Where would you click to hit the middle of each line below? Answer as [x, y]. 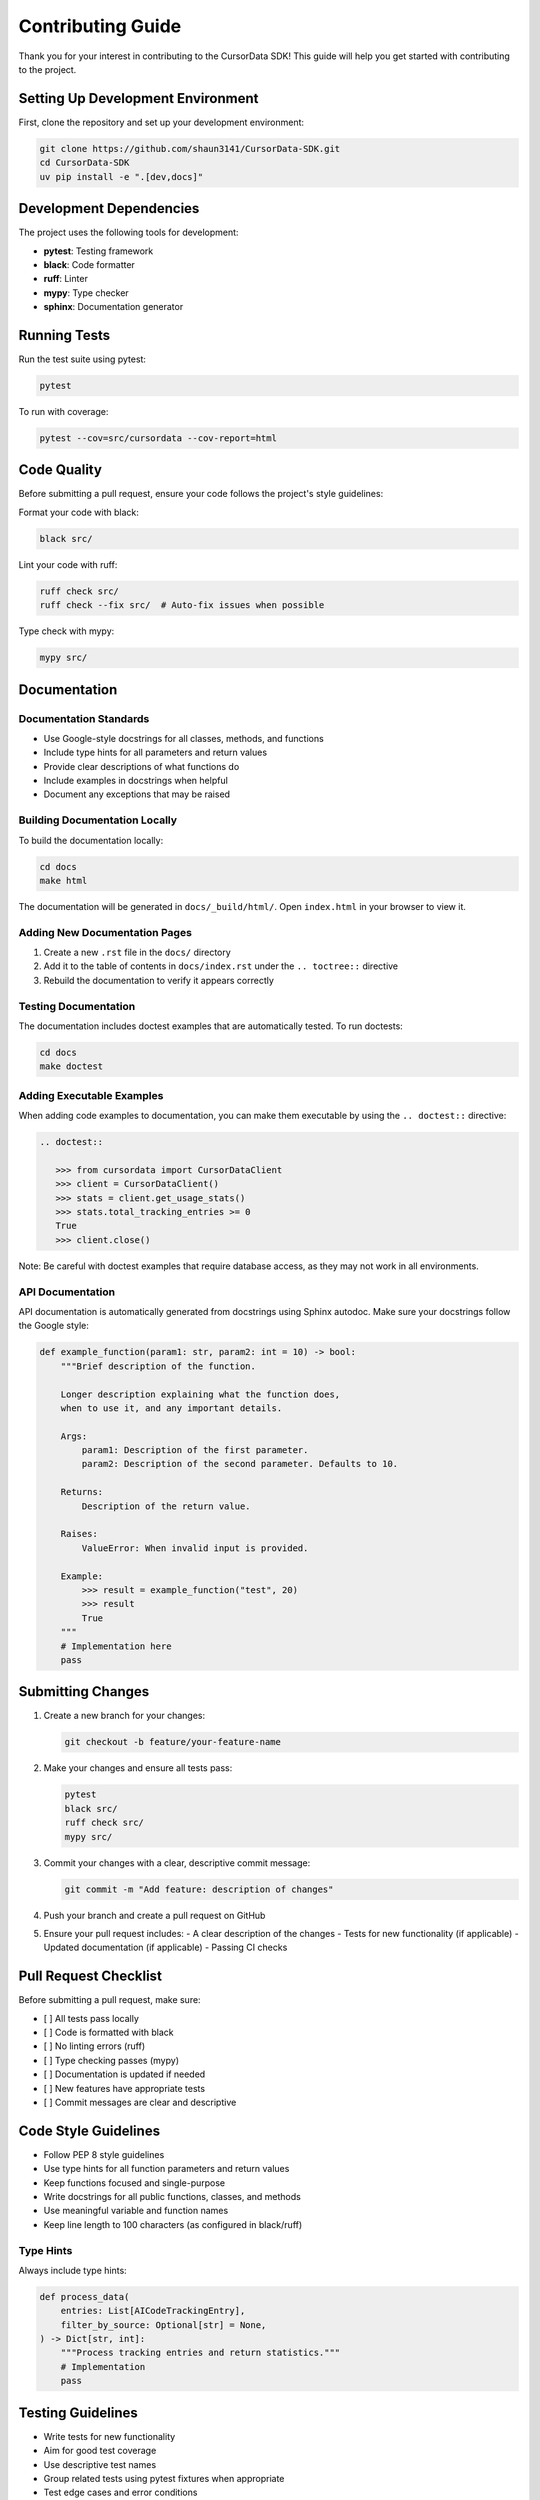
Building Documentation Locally [98, 820]
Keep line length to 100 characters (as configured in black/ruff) [173, 2224]
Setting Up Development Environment [138, 98]
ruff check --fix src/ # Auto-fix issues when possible [182, 605]
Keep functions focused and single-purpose [134, 2182]
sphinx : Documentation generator [113, 307]
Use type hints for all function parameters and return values [166, 2169]
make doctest [71, 1066]
